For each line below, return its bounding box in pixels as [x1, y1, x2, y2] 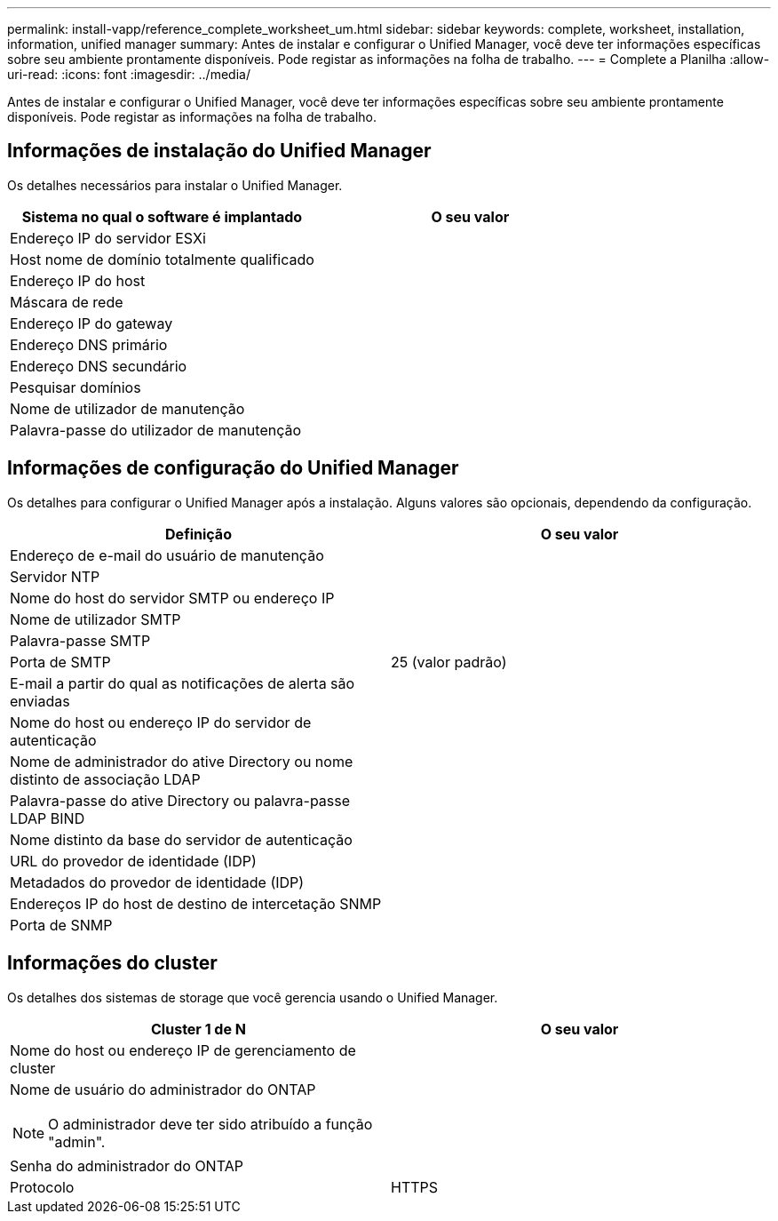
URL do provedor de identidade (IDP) [10, 851, 257, 870]
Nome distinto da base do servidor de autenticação [10, 830, 353, 849]
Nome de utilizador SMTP [10, 610, 181, 628]
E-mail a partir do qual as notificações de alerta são [10, 674, 355, 692]
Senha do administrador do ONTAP [10, 1156, 243, 1175]
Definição [165, 524, 232, 543]
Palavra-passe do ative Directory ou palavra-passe [10, 791, 351, 810]
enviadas [10, 691, 70, 710]
